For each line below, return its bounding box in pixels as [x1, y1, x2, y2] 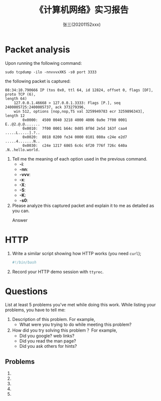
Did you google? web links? [19, 333, 74, 339]
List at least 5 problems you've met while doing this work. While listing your [5, 302, 156, 308]
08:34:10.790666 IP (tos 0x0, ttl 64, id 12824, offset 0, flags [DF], [5, 87, 153, 93]
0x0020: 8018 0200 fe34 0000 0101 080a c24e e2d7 [22, 135, 127, 140]
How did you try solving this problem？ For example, [12, 327, 118, 333]
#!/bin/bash [12, 260, 36, 265]
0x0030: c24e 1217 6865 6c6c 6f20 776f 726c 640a [22, 143, 127, 148]
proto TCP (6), [5, 92, 36, 97]
